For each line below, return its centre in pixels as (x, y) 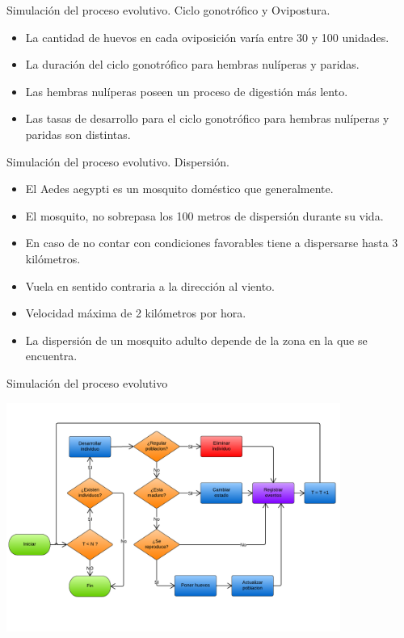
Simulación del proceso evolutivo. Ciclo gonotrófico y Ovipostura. (168, 10)
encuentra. (51, 356)
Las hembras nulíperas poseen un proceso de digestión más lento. (187, 91)
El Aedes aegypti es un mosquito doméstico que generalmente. (179, 189)
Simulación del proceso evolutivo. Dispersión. (118, 161)
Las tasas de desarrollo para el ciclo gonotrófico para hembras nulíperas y (207, 118)
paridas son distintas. (78, 134)
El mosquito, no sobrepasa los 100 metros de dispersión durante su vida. (204, 215)
